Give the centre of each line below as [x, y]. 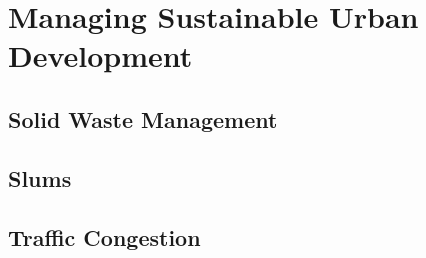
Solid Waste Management [143, 118]
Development [100, 55]
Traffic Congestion [104, 236]
